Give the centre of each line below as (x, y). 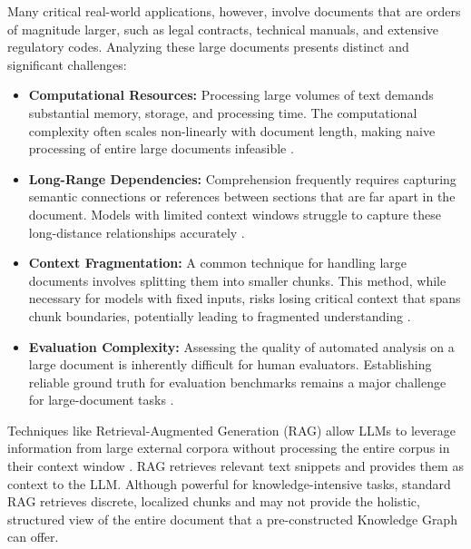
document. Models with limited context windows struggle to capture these (235, 214)
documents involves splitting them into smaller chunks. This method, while (237, 280)
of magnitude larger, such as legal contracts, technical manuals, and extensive (223, 29)
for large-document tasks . (101, 400)
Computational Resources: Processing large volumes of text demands (231, 95)
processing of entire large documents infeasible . (161, 148)
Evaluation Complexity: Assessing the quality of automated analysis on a (241, 346)
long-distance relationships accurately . (137, 232)
